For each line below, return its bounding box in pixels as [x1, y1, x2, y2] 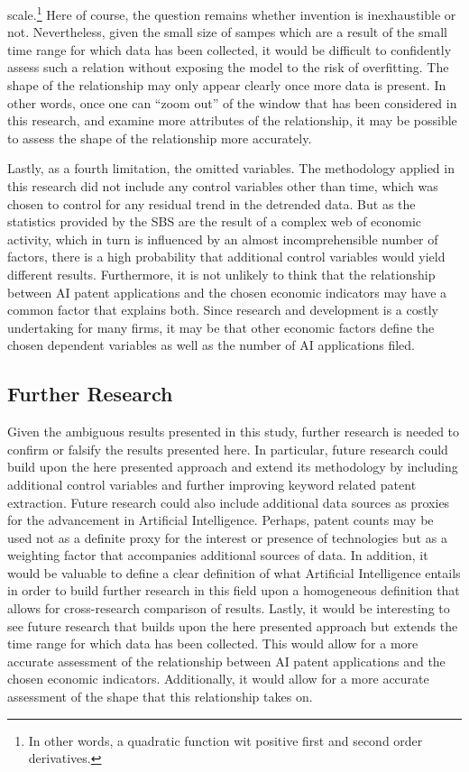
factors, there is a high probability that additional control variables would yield [7, 247, 446, 266]
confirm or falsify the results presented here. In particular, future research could [7, 439, 448, 458]
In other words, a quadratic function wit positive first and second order [28, 731, 423, 749]
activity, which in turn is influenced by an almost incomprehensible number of [7, 229, 438, 248]
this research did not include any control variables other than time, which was [7, 177, 438, 195]
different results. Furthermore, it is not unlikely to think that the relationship [7, 264, 436, 283]
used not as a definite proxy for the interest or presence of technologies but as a [7, 528, 447, 547]
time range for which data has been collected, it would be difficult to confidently [7, 40, 452, 59]
